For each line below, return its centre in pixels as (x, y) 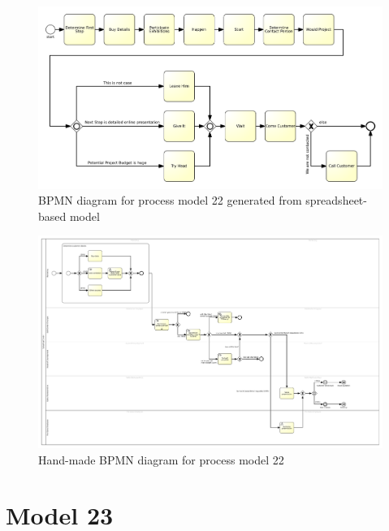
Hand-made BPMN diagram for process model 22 (161, 459)
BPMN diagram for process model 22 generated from (170, 200)
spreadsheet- (336, 200)
